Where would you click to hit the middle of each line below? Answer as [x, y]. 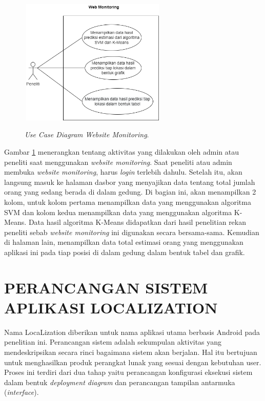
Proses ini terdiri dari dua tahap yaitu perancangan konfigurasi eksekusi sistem [128, 372]
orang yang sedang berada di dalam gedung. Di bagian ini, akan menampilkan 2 [130, 192]
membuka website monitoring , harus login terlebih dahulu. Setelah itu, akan [123, 172]
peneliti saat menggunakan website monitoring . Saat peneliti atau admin [118, 162]
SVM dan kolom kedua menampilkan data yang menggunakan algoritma [118, 212]
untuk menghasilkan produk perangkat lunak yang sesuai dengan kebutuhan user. [133, 362]
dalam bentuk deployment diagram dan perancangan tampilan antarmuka [120, 382]
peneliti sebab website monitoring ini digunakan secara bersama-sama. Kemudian [132, 232]
